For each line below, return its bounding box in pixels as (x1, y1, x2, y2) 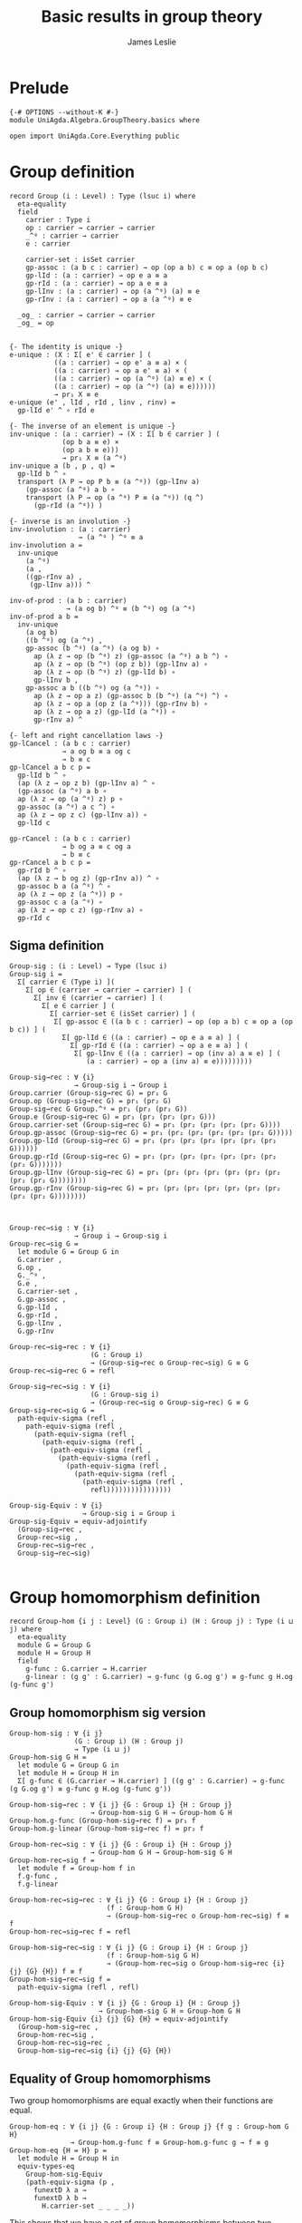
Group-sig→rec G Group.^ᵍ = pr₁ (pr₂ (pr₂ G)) (9, 1104, 188, 1114)
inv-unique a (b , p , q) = (9, 461, 116, 471)
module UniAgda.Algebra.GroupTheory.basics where (9, 115, 201, 124)
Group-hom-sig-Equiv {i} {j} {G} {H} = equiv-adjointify (9, 2014, 229, 2024)
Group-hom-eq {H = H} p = (9, 2146, 107, 2155)
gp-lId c (17, 818, 51, 827)
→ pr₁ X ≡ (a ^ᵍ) (61, 453, 127, 462)
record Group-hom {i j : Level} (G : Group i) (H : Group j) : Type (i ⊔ (9, 1616, 294, 1626)
